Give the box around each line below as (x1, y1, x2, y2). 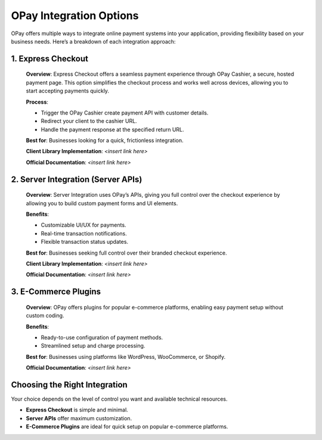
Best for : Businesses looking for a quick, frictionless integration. (26, 137, 184, 144)
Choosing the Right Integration (11, 379, 128, 390)
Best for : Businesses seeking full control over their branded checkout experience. (26, 249, 227, 256)
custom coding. (26, 312, 64, 319)
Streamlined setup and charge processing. (41, 342, 145, 349)
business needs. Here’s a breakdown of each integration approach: (11, 38, 176, 45)
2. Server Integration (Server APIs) (11, 174, 143, 184)
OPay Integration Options (11, 9, 139, 22)
